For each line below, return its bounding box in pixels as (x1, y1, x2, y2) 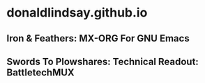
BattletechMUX (6, 66, 75, 78)
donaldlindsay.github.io (6, 5, 148, 21)
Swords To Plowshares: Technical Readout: (6, 55, 199, 67)
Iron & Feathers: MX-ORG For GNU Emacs (6, 33, 190, 44)
